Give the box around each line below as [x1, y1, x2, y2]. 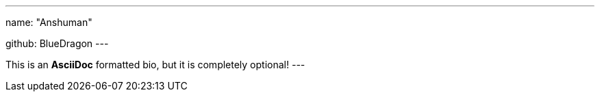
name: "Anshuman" [5, 16, 92, 28]
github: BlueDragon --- [5, 38, 109, 49]
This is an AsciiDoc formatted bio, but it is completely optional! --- [5, 59, 305, 70]
